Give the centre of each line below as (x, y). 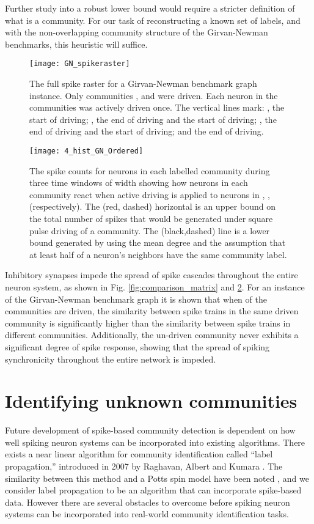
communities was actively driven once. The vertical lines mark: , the (157, 107)
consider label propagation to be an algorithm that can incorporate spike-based (153, 490)
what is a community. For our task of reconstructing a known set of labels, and (153, 20)
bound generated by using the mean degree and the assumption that (158, 242)
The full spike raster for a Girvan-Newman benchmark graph (143, 83)
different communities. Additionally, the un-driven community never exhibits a (152, 335)
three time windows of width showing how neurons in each (139, 183)
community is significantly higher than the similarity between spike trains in (148, 323)
